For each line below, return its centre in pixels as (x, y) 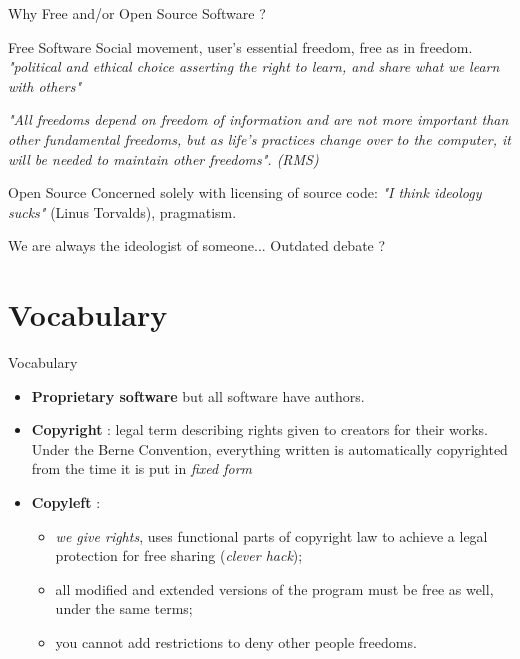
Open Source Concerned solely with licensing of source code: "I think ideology (245, 192)
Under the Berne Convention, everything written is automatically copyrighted (269, 448)
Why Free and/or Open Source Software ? (137, 13)
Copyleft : (66, 502)
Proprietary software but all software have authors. (198, 395)
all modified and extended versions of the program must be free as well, (274, 588)
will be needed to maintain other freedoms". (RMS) (163, 158)
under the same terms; (124, 608)
